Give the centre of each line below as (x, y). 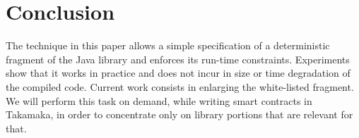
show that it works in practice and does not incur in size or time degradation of (178, 73)
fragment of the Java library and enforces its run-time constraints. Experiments (178, 59)
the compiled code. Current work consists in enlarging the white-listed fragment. (180, 86)
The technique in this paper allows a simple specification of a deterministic (168, 45)
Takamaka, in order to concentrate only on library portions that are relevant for (179, 114)
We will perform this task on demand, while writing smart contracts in (159, 100)
